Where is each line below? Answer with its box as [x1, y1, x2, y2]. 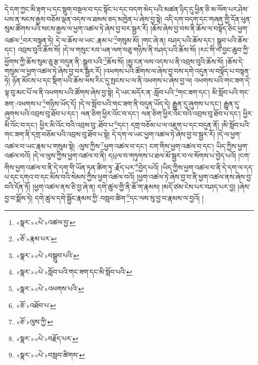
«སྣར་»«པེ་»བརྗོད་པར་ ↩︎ [16, 333, 78, 343]
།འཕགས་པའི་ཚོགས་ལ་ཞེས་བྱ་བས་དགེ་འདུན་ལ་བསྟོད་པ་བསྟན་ [103, 65, 251, 76]
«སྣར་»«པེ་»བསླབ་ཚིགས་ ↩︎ [16, 350, 85, 360]
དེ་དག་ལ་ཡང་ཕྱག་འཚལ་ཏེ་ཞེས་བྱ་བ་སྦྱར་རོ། [112, 129, 215, 139]
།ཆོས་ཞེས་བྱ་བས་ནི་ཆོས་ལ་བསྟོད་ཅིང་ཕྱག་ [150, 23, 249, 34]
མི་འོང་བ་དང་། [4, 119, 38, 130]
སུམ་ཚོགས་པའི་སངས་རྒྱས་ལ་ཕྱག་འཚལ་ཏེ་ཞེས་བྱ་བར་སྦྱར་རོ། [4, 23, 149, 34]
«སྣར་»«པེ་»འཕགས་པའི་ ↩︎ [16, 283, 84, 293]
